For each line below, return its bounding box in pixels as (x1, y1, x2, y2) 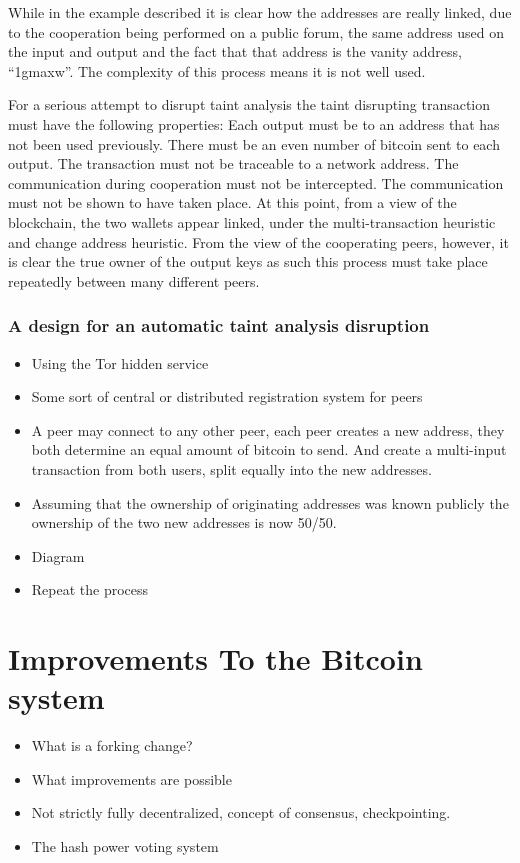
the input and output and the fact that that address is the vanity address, (8, 41, 462, 62)
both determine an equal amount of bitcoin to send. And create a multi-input (31, 439, 507, 460)
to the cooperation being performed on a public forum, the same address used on (8, 21, 504, 42)
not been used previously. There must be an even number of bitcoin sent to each (8, 133, 500, 154)
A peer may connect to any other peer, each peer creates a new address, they (31, 419, 505, 440)
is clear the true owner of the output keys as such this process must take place (8, 251, 488, 272)
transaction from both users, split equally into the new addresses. (31, 458, 432, 479)
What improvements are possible (31, 768, 232, 789)
